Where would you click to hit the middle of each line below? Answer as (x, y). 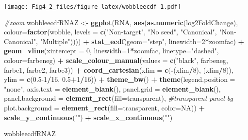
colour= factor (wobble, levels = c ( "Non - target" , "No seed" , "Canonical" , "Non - (120, 32)
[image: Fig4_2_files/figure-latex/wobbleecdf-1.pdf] (93, 7)
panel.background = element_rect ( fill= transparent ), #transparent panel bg (118, 98)
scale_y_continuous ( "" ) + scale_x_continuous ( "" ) (88, 117)
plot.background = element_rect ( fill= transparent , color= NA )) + (105, 108)
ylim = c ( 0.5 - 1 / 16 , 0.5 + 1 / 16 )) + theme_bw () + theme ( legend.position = (120, 79)
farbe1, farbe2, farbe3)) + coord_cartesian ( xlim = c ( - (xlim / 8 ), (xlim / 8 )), (119, 70)
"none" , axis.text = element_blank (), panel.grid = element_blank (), (112, 88)
